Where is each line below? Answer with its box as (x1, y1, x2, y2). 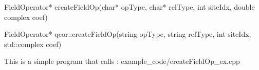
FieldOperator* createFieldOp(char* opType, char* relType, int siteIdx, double (4, 2, 255, 12)
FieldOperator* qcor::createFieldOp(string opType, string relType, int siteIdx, (4, 29, 251, 39)
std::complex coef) (4, 38, 62, 49)
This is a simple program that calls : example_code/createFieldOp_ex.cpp (4, 56, 240, 66)
